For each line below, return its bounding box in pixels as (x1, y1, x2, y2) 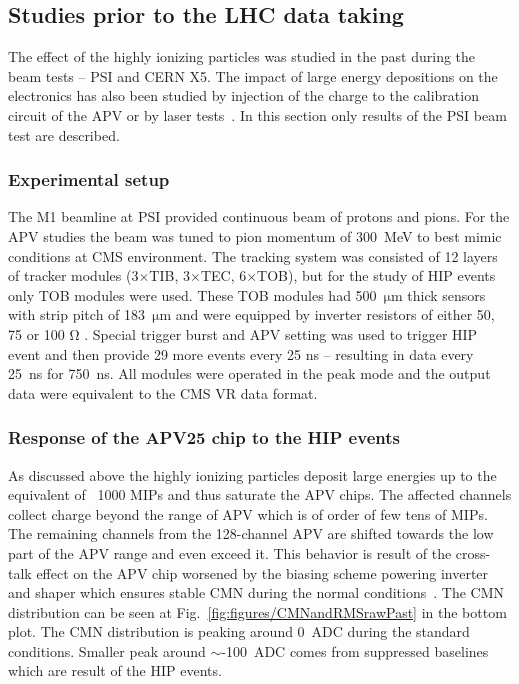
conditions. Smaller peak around (8, 640, 206, 661)
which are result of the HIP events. (8, 660, 222, 681)
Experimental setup (8, 167, 170, 192)
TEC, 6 (200, 265, 247, 286)
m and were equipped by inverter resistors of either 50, (159, 304, 495, 325)
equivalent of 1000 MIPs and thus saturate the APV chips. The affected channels (8, 484, 512, 505)
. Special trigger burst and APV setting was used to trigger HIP (84, 323, 478, 344)
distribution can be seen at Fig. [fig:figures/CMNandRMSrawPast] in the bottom (8, 601, 507, 622)
